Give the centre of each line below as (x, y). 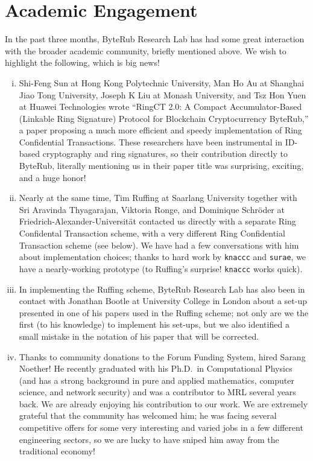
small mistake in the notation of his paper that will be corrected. (139, 336)
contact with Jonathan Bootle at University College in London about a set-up (163, 301)
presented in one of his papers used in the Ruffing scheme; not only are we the (164, 312)
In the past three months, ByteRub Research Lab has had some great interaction (155, 39)
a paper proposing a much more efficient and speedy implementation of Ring (160, 130)
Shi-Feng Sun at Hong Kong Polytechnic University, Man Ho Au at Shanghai (162, 82)
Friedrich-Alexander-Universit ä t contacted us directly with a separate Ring (157, 221)
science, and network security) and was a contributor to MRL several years (157, 392)
